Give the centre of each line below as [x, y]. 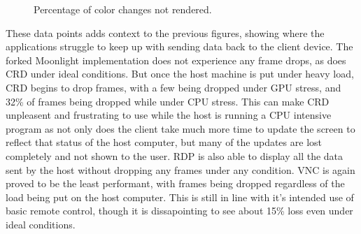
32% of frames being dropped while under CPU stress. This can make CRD [168, 101]
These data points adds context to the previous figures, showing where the [165, 32]
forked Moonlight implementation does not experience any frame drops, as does [176, 60]
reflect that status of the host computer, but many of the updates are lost [164, 142]
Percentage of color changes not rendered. [123, 9]
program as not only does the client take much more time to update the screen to [180, 128]
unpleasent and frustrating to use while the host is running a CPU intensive [169, 115]
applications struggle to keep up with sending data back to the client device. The [179, 46]
